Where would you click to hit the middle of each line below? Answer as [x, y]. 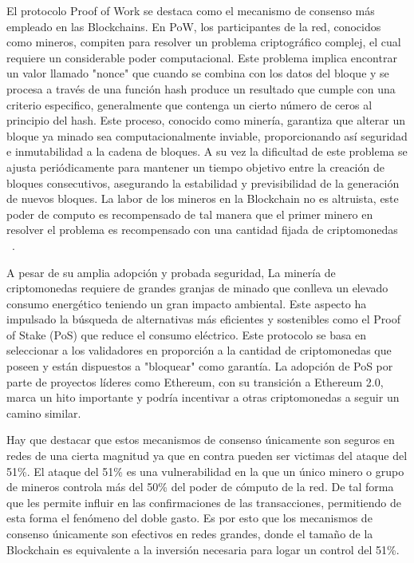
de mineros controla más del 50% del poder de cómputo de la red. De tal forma [200, 487]
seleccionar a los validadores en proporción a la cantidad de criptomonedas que [199, 350]
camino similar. [44, 412]
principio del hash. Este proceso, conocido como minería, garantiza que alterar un [206, 120]
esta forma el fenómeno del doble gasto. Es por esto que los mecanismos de [189, 518]
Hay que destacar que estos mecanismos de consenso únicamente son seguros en [201, 440]
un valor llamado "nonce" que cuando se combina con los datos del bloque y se [198, 73]
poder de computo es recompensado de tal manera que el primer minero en [190, 214]
